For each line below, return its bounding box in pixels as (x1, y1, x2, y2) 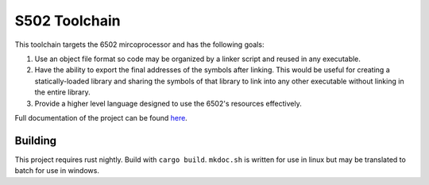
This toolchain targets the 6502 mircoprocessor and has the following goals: (14, 40, 265, 49)
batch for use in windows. (14, 166, 99, 175)
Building (14, 133, 57, 147)
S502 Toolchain (14, 12, 121, 29)
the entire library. (34, 87, 91, 97)
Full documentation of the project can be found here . (14, 113, 188, 122)
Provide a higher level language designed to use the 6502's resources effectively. (34, 98, 302, 108)
